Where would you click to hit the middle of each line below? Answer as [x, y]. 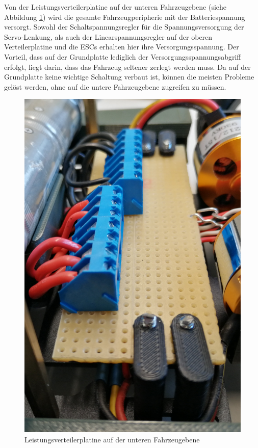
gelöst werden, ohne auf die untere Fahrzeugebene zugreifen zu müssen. [115, 86]
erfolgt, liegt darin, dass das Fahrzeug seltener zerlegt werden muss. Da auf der [127, 67]
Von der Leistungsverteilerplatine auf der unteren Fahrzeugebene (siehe [115, 7]
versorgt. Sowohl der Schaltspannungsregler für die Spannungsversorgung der [124, 27]
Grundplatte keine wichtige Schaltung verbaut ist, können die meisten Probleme [129, 77]
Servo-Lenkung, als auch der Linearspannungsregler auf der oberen [108, 36]
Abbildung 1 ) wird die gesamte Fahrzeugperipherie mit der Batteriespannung [125, 17]
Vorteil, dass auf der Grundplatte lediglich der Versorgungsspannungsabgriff [123, 56]
